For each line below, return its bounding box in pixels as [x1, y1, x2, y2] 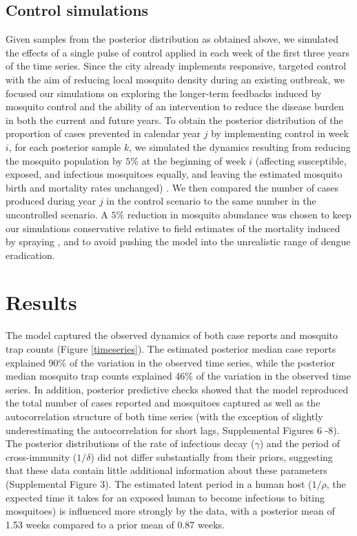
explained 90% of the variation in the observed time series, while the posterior [6, 355, 336, 369]
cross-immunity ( [6, 449, 77, 464]
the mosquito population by [6, 153, 123, 167]
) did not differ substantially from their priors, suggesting [90, 449, 333, 464]
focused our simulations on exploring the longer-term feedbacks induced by [6, 85, 322, 100]
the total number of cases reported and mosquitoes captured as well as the [6, 395, 320, 410]
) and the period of [259, 436, 340, 451]
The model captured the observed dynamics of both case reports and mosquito [6, 328, 338, 342]
